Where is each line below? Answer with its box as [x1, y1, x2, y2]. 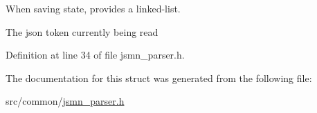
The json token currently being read [6, 24, 158, 39]
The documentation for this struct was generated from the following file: [6, 70, 312, 85]
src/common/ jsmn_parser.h [6, 94, 125, 108]
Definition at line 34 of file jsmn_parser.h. [6, 48, 185, 62]
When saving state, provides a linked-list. [6, 1, 181, 15]
